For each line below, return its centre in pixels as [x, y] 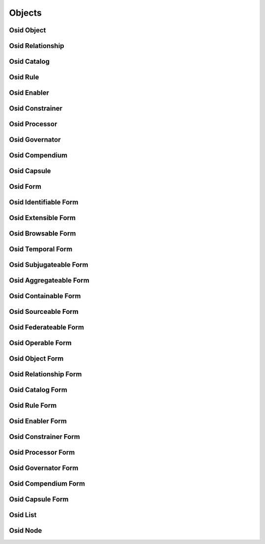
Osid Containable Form [45, 296]
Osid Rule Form [33, 405]
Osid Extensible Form [42, 218]
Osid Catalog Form [38, 390]
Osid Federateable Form [47, 327]
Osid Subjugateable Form [49, 265]
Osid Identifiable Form [44, 202]
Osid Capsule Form [39, 500]
